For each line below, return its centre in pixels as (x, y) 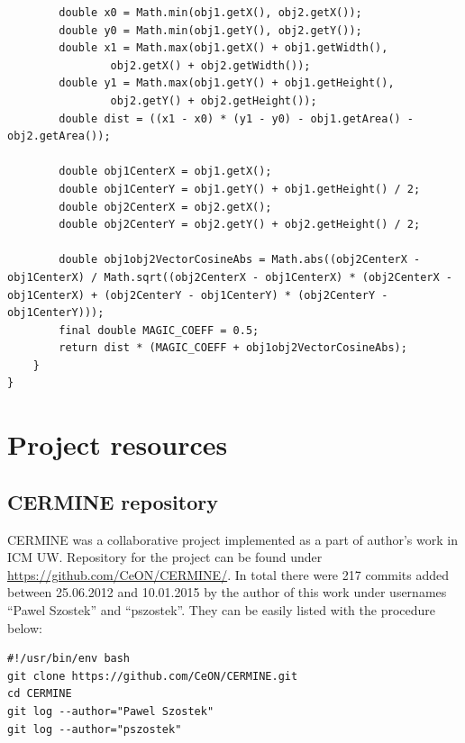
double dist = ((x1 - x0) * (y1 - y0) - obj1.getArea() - (237, 118)
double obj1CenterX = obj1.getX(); (165, 172)
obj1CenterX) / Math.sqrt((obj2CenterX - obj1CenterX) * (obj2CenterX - (230, 277)
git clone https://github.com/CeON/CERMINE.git (153, 676)
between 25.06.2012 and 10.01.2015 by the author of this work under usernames (227, 592)
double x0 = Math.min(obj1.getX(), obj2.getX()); (210, 13)
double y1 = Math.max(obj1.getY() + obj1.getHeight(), (227, 83)
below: (25, 627)
